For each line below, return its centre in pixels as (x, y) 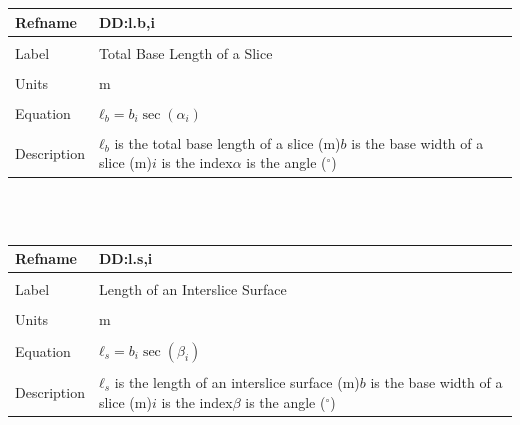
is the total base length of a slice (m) (227, 142)
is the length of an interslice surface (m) (237, 382)
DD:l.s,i (125, 258)
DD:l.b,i (126, 21)
